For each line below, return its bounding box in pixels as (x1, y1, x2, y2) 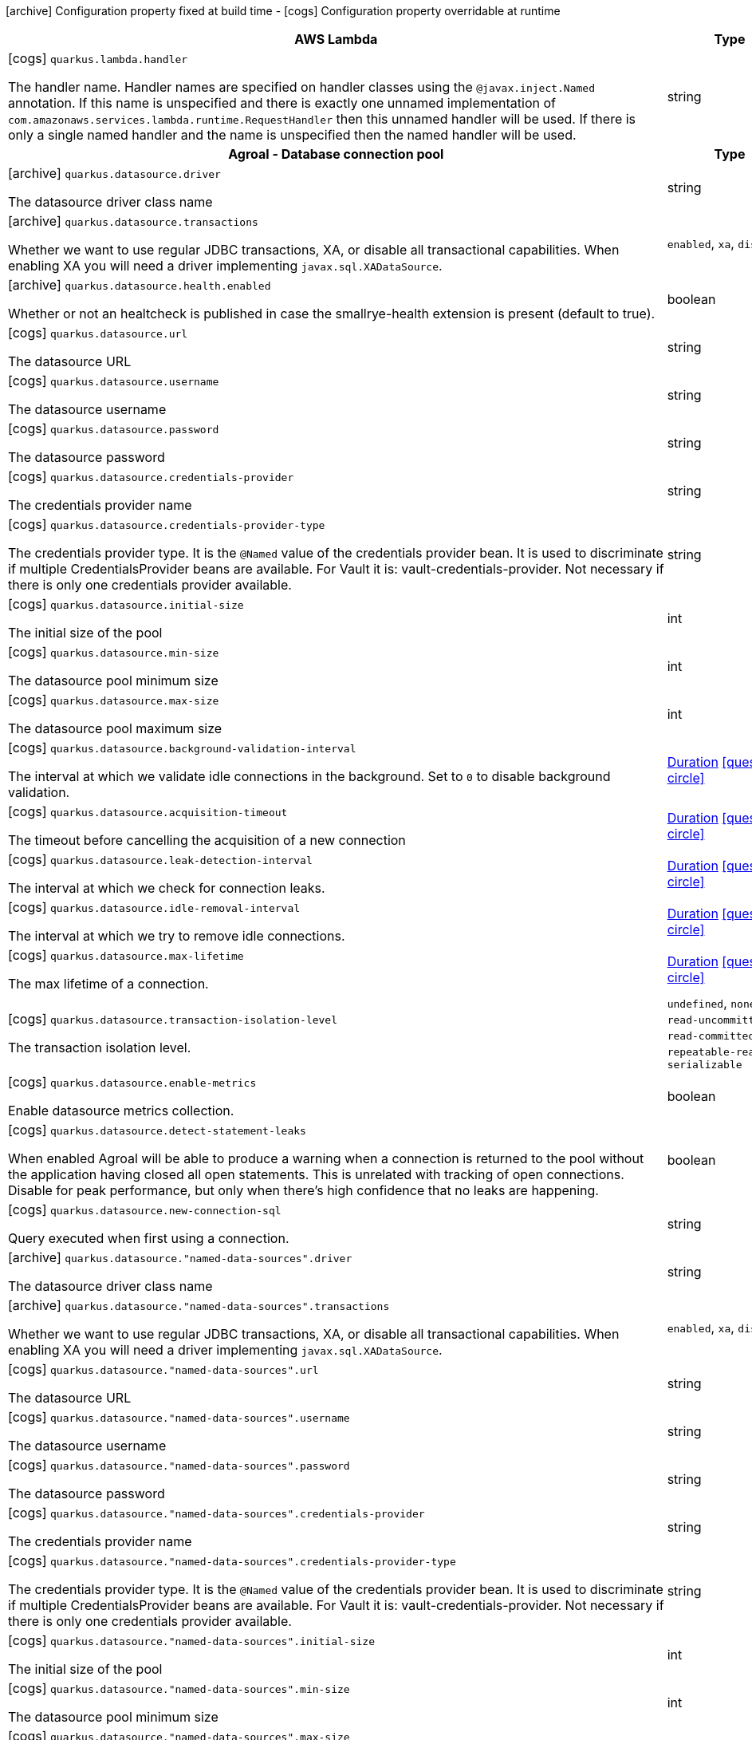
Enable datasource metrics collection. (8, 1103, 234, 1119)
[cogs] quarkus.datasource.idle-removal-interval (8, 899, 301, 915)
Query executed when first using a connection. (8, 1230, 289, 1246)
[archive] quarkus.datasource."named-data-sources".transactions (8, 1297, 390, 1313)
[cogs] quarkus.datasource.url (8, 325, 188, 341)
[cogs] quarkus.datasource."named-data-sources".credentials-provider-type (8, 1553, 456, 1568)
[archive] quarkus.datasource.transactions (8, 213, 258, 229)
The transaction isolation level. (8, 1039, 191, 1055)
